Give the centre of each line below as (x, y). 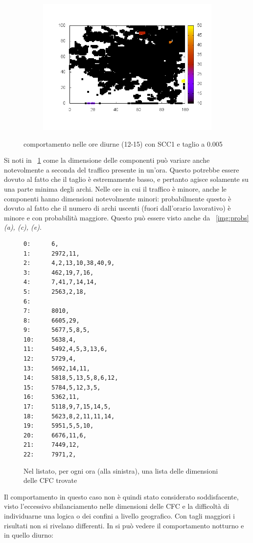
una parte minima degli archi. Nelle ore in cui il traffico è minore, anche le (115, 188)
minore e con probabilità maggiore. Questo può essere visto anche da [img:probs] (126, 217)
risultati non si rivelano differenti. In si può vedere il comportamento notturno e (124, 525)
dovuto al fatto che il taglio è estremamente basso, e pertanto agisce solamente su (126, 179)
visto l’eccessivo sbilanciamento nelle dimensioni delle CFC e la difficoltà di (117, 506)
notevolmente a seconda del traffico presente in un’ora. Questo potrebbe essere (122, 169)
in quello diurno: (29, 535)
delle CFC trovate (50, 480)
